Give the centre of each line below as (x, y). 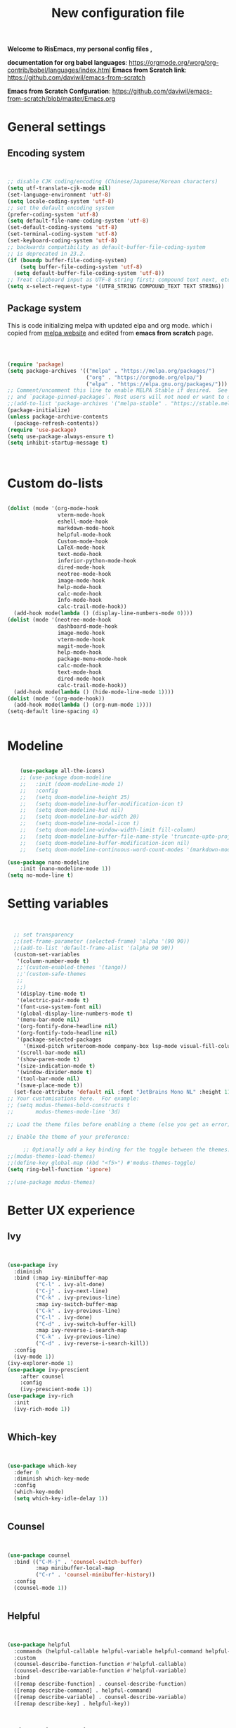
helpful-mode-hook (84, 535)
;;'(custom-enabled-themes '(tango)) (72, 968)
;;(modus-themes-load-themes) (52, 1156)
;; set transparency (44, 935)
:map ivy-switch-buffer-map (77, 1304)
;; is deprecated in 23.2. (47, 254)
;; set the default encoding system (61, 208)
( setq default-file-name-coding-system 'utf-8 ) (78, 221)
